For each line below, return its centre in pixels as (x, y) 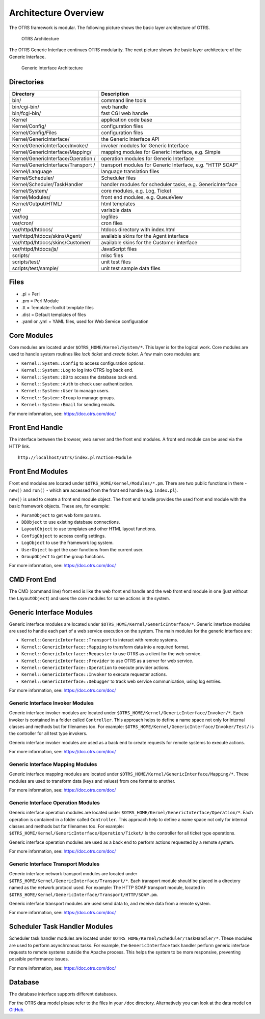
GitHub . (17, 1010)
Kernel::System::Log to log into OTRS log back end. (77, 370)
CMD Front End (33, 580)
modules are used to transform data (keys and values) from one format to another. (92, 781)
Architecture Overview (56, 13)
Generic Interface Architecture (52, 68)
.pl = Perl (31, 294)
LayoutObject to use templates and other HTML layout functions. (89, 529)
